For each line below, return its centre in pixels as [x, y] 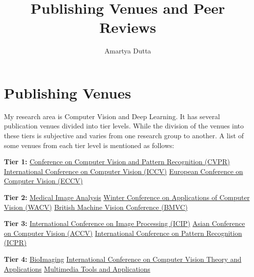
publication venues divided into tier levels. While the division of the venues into [124, 126]
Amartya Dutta [128, 51]
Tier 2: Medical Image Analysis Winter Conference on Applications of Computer [127, 197]
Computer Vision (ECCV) [43, 181]
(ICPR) [15, 242]
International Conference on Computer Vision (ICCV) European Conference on [124, 171]
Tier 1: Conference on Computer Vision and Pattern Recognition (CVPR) [117, 162]
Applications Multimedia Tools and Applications [77, 268]
